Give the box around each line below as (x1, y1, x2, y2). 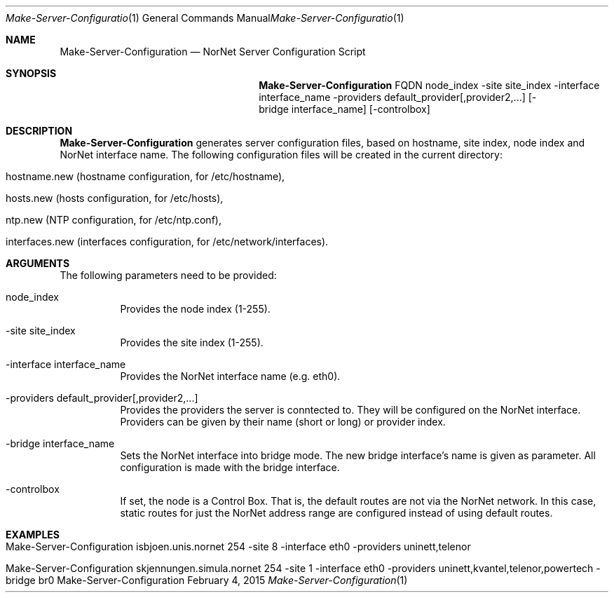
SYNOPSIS (6, 67, 57, 79)
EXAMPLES (6, 529, 60, 541)
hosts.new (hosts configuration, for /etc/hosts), (6, 192, 224, 204)
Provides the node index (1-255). (120, 303, 271, 315)
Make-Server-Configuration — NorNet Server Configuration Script (60, 46, 366, 57)
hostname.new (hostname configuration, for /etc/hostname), (6, 170, 285, 182)
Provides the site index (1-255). (120, 337, 264, 348)
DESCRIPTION (6, 125, 73, 137)
